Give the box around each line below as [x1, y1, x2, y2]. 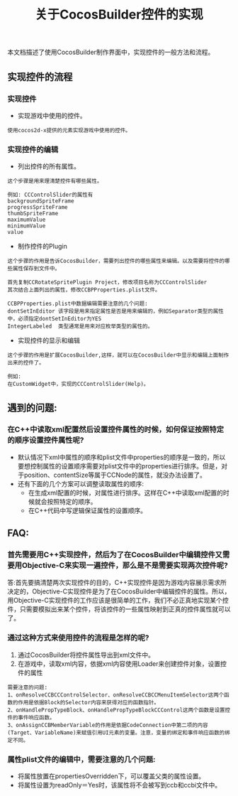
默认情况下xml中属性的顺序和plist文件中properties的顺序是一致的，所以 [17, 453, 226, 461]
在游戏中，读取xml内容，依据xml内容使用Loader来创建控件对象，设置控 [17, 659, 227, 668]
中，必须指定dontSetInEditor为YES [7, 316, 102, 323]
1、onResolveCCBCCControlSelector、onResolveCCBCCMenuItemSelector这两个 [7, 691, 225, 699]
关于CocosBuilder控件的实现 [34, 6, 204, 23]
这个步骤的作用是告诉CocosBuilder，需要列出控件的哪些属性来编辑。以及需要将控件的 [7, 257, 225, 265]
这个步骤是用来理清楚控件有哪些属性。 [7, 178, 103, 185]
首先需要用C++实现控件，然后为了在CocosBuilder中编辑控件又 [7, 550, 223, 560]
